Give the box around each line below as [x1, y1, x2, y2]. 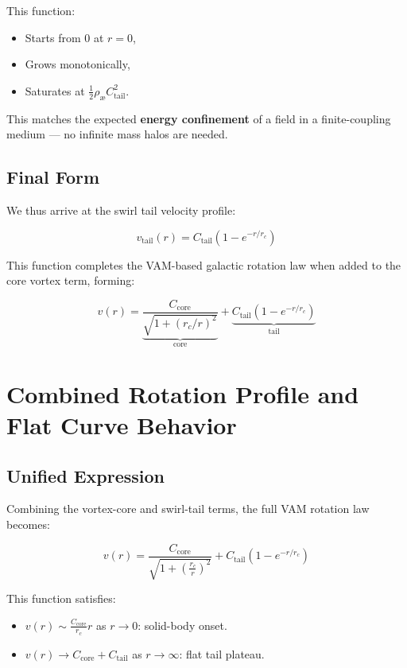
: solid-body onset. [138, 616, 227, 633]
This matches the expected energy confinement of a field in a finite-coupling [6, 110, 391, 126]
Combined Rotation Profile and [6, 377, 359, 410]
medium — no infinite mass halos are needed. [6, 126, 228, 142]
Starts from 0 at [25, 29, 104, 45]
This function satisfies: [6, 590, 116, 607]
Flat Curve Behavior [6, 409, 237, 441]
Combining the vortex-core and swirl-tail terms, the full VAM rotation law [6, 500, 370, 517]
